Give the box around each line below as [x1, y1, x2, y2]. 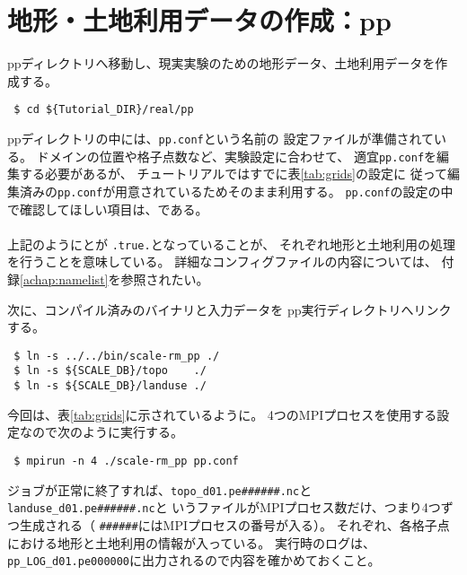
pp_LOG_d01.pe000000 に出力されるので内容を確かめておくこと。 [7, 551, 381, 570]
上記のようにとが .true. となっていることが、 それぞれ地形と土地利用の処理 [7, 234, 455, 253]
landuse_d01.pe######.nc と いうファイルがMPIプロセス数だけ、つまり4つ [7, 498, 441, 517]
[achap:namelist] [20, 269, 109, 288]
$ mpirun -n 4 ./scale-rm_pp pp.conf [13, 454, 239, 467]
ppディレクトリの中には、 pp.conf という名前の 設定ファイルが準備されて [7, 128, 434, 147]
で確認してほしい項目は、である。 [7, 199, 208, 218]
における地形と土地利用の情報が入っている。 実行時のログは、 [7, 533, 375, 552]
